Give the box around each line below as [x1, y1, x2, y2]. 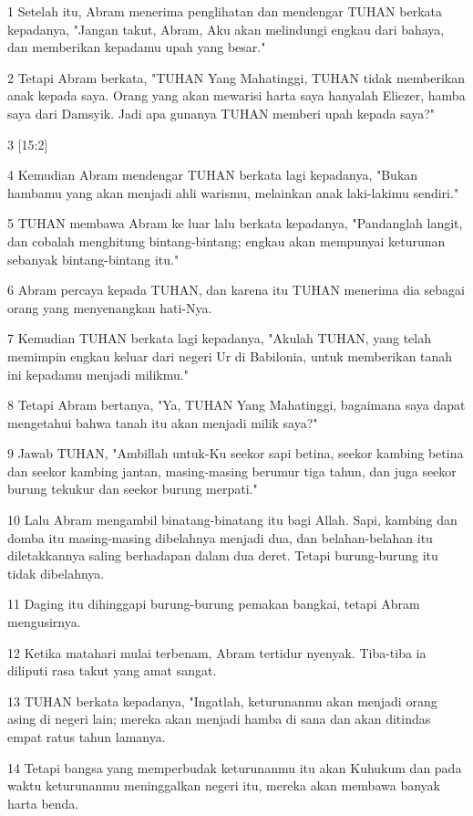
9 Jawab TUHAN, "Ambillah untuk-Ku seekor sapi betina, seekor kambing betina [7, 444, 464, 463]
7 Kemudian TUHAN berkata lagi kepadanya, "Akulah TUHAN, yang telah [7, 329, 431, 348]
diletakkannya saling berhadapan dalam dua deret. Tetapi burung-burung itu [7, 546, 438, 565]
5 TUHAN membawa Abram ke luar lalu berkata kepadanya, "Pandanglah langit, [7, 214, 463, 233]
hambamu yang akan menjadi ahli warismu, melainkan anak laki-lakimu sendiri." [7, 183, 459, 202]
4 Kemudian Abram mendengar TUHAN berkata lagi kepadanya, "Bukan [7, 165, 418, 184]
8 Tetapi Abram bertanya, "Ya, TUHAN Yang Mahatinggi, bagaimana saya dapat [7, 395, 466, 414]
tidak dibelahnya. [7, 563, 105, 582]
